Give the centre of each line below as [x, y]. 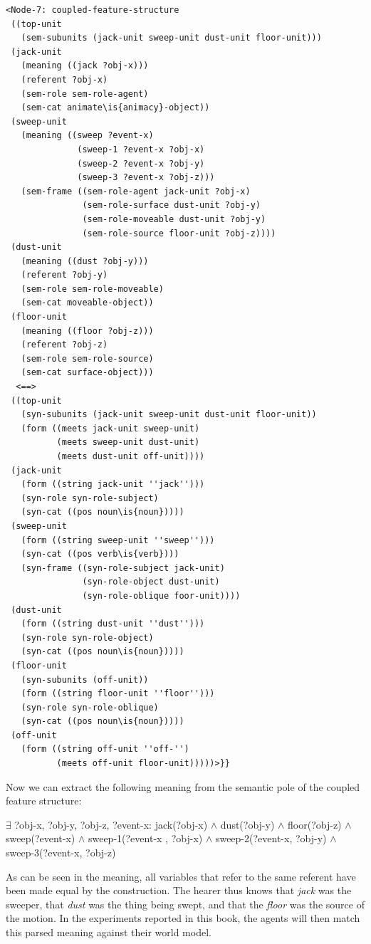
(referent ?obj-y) [64, 275]
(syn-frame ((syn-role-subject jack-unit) [123, 568]
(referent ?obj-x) [64, 79]
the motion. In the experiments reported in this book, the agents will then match [183, 918]
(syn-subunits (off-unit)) [85, 680]
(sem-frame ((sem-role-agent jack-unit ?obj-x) [136, 191]
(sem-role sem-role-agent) [85, 94]
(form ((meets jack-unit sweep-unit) [110, 428]
